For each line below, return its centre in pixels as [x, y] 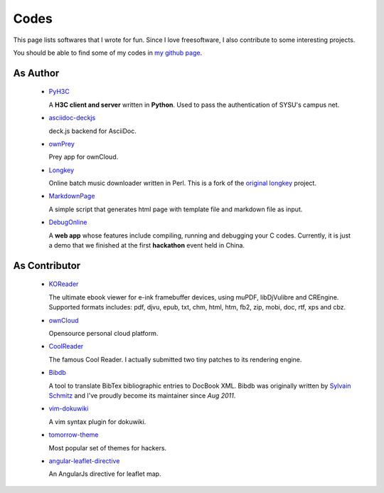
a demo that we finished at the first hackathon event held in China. [147, 245]
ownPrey [62, 144]
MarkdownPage [72, 196]
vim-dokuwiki [69, 408]
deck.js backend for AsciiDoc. [92, 131]
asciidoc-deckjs [72, 118]
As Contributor [47, 266]
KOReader [64, 284]
